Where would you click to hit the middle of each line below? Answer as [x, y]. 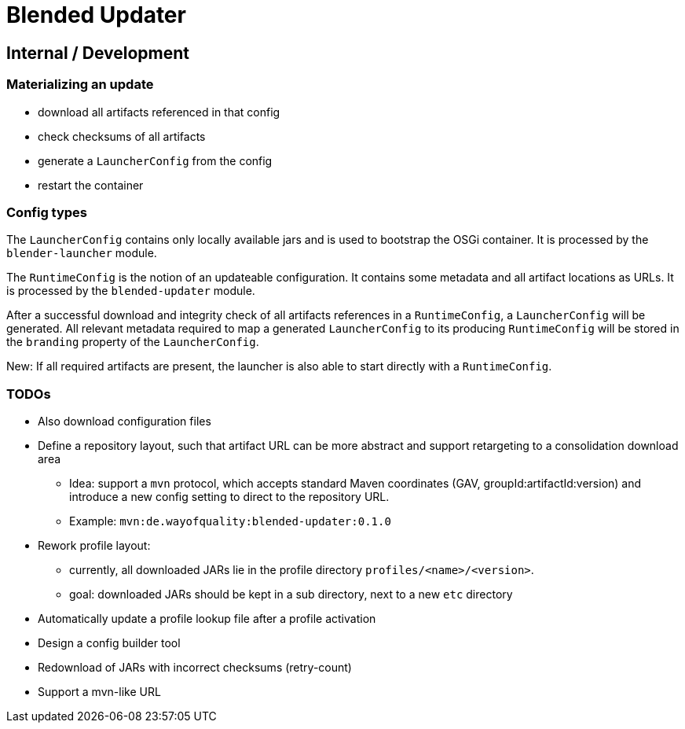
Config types [47, 212]
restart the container [91, 185]
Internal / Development [98, 53]
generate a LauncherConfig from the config [155, 160]
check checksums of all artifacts [122, 136]
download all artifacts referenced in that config [159, 112]
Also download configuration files [125, 422]
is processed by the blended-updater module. [131, 291]
